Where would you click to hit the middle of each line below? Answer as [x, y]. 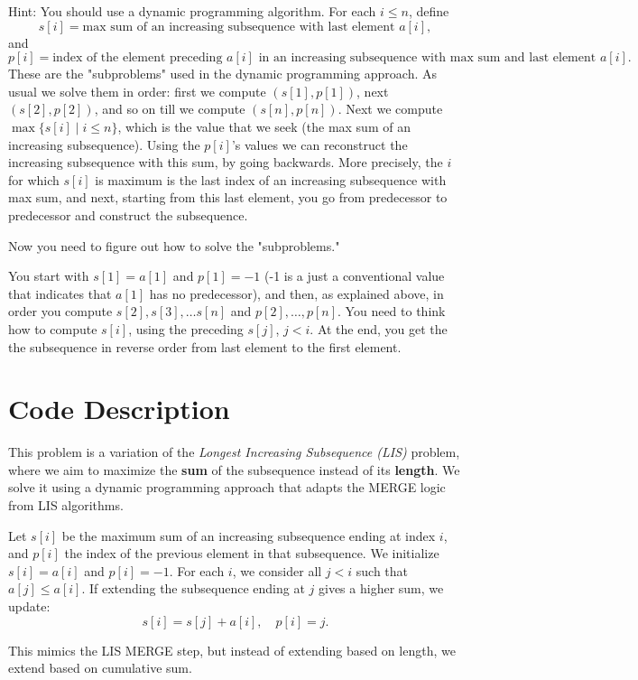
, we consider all [277, 570]
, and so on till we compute [170, 109]
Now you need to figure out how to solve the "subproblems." [174, 245]
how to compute [53, 328]
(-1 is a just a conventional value [355, 276]
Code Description [119, 409]
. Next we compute [390, 109]
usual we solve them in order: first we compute [137, 91]
